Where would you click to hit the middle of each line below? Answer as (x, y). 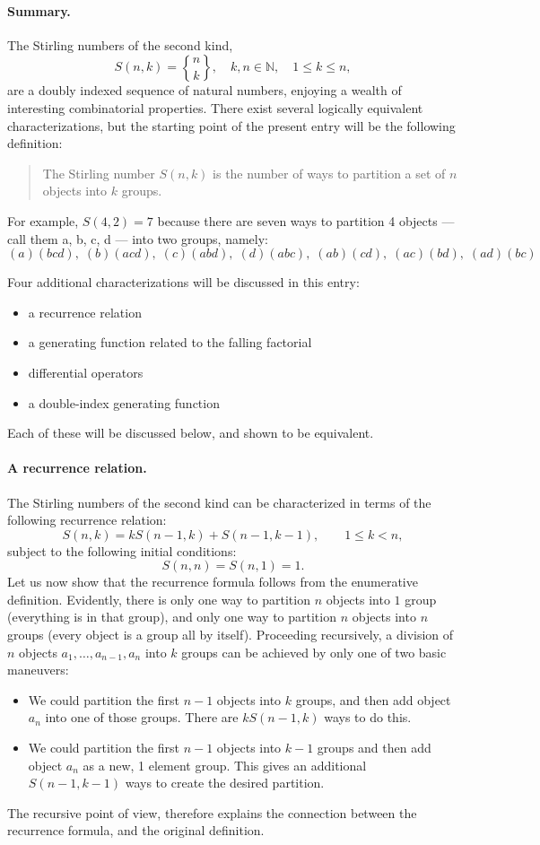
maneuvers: (38, 670)
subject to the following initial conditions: (122, 550)
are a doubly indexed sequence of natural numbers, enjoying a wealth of (205, 90)
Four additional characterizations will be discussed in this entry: (183, 282)
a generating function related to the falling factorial (170, 342)
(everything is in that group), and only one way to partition (172, 617)
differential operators (86, 372)
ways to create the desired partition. (225, 783)
